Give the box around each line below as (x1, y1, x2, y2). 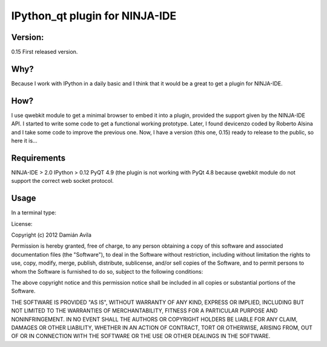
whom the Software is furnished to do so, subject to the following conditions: (11, 268, 203, 275)
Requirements (11, 153, 66, 163)
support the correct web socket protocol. (11, 177, 114, 185)
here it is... (11, 137, 38, 145)
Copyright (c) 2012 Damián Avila (11, 231, 92, 239)
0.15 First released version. (11, 48, 78, 56)
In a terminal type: (11, 209, 57, 216)
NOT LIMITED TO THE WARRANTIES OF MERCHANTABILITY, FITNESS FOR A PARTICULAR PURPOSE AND (11, 307, 278, 314)
